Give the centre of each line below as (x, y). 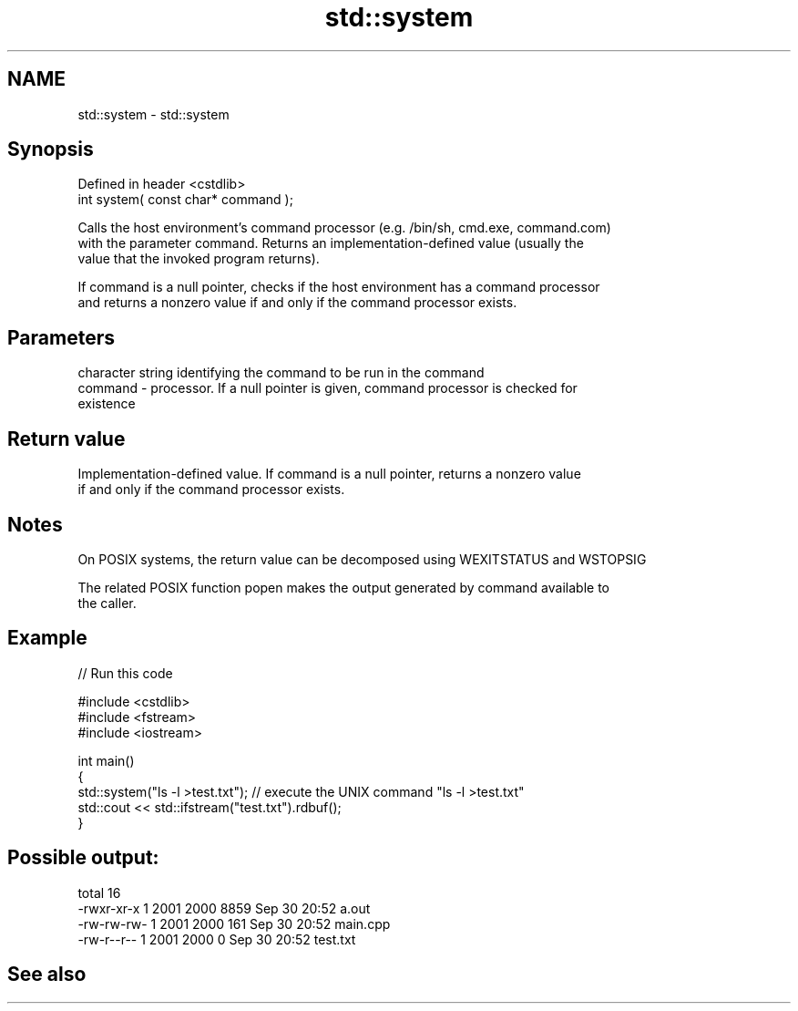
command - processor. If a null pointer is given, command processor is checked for (327, 388)
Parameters (61, 337)
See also (47, 975)
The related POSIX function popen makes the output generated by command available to (343, 587)
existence (107, 404)
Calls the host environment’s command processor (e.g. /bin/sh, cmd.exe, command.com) (344, 228)
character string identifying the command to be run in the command (281, 373)
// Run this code (125, 673)
